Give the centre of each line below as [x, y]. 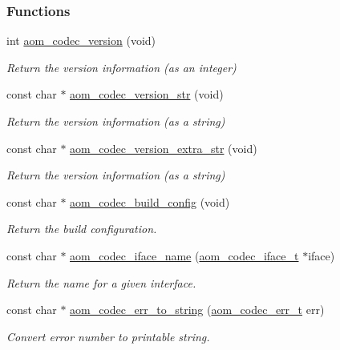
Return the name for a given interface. [101, 282]
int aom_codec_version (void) [81, 40]
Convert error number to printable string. [108, 336]
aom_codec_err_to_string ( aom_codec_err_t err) [197, 310]
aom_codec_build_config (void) [150, 201]
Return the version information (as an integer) [121, 67]
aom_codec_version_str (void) [147, 94]
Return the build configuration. [82, 229]
